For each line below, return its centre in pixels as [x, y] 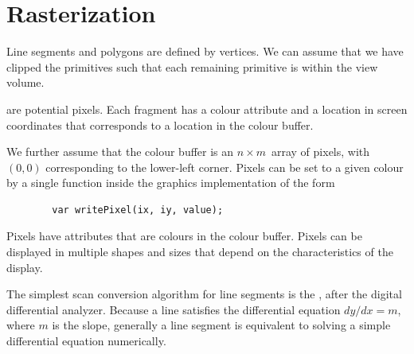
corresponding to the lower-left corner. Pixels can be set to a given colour [225, 167]
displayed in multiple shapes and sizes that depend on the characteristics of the [200, 252]
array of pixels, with [320, 152]
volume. [25, 82]
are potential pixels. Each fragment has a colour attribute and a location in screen [207, 109]
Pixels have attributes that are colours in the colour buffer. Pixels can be [184, 236]
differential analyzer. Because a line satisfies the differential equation [174, 309]
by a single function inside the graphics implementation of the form [171, 183]
